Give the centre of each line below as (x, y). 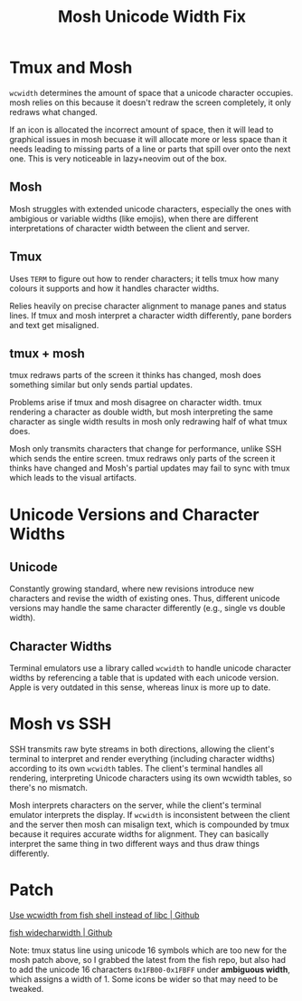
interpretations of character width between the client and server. (130, 228)
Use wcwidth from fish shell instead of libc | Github (104, 915)
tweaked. (27, 989)
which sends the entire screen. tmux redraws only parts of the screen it (142, 459)
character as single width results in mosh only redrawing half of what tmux (148, 422)
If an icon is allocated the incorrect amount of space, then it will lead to (142, 130)
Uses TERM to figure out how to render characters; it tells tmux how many (144, 278)
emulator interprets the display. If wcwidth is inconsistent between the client (150, 815)
